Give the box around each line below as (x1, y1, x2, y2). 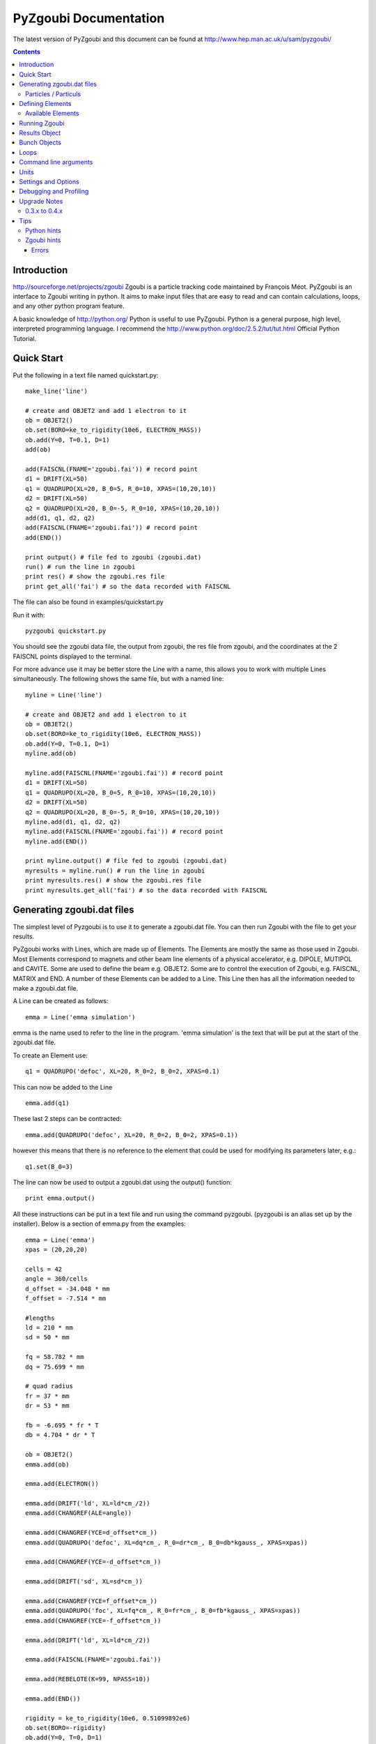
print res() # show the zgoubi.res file (25, 573, 165, 580)
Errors (31, 246, 49, 254)
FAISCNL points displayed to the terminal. (13, 652, 132, 661)
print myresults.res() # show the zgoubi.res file (25, 876, 202, 885)
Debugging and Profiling (19, 187, 89, 195)
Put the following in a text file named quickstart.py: (13, 370, 159, 379)
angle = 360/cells (25, 1275, 88, 1283)
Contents (13, 47, 41, 56)
